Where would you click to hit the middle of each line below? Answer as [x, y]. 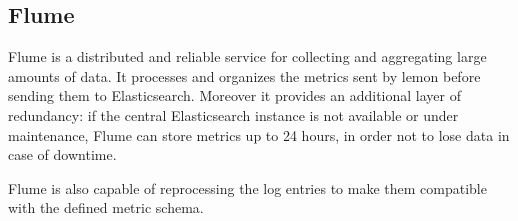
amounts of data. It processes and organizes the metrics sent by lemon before [244, 75]
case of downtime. [62, 154]
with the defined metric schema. [106, 207]
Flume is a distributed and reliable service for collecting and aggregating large [247, 56]
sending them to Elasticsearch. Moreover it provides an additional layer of [234, 95]
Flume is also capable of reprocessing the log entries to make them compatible [247, 187]
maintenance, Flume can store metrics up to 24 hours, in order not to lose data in [259, 134]
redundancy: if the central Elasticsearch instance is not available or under [233, 114]
